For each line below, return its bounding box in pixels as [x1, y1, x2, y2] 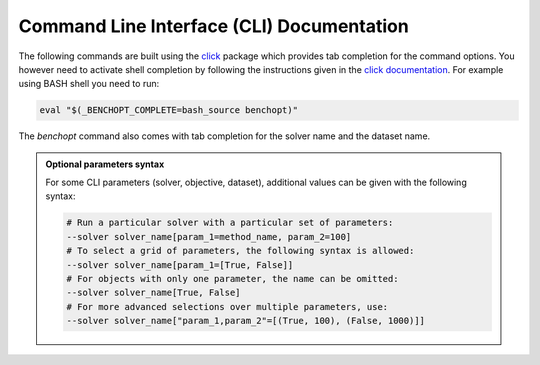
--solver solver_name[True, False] [66, 287, 241, 299]
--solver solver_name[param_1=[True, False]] [66, 259, 294, 270]
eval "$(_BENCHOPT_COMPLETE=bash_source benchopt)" [39, 105, 299, 116]
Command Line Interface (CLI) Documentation [18, 15, 409, 37]
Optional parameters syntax [45, 158, 165, 170]
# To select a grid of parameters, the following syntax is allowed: [66, 245, 415, 257]
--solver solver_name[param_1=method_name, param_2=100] [66, 231, 352, 242]
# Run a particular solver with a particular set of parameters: [66, 217, 394, 229]
